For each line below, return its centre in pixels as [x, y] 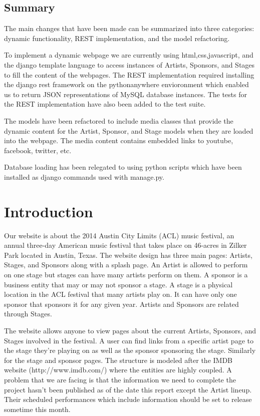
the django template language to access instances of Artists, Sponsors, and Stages [129, 64]
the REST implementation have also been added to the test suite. [105, 104]
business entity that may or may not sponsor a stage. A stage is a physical [118, 284]
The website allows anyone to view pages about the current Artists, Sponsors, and [130, 330]
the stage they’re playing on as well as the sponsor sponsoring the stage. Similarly [130, 350]
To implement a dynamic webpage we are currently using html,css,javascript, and [129, 55]
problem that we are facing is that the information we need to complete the [120, 379]
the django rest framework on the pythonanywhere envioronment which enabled [126, 84]
